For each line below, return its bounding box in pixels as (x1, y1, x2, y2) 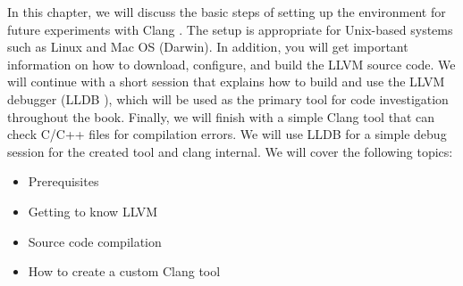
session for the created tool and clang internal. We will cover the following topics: (7, 142, 453, 160)
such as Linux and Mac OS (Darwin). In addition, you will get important (7, 37, 408, 56)
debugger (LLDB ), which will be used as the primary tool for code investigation (7, 89, 449, 108)
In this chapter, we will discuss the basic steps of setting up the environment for (7, 3, 446, 20)
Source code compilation (28, 232, 162, 250)
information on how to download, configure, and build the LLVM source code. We (7, 54, 456, 73)
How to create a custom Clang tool (28, 262, 221, 281)
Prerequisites (28, 172, 99, 191)
